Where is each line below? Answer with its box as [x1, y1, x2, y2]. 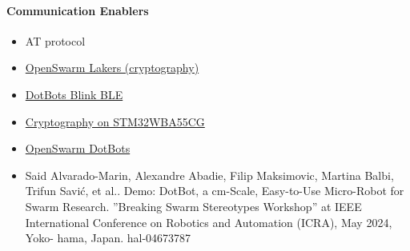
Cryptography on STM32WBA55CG [25, 113, 205, 129]
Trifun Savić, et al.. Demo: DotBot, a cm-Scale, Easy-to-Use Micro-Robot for [25, 182, 404, 199]
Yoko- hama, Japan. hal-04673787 [25, 229, 191, 246]
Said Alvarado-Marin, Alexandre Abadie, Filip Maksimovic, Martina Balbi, [25, 166, 394, 183]
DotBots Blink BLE [25, 86, 123, 102]
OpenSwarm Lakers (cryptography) [25, 59, 199, 76]
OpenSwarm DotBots [25, 140, 131, 157]
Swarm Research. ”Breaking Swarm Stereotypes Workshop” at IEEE [25, 197, 362, 214]
